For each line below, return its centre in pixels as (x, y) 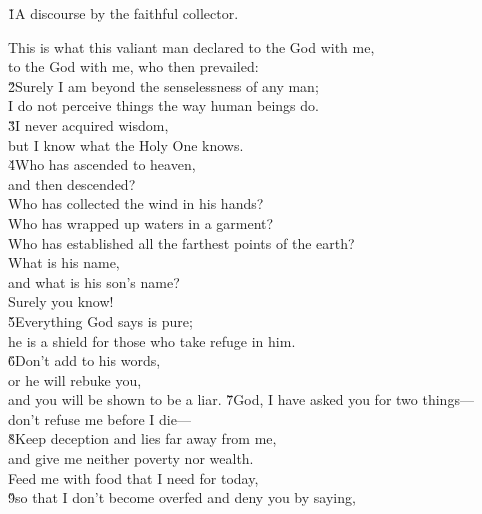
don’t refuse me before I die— (99, 418)
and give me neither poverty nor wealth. (131, 458)
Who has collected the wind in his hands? (136, 203)
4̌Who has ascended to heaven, (102, 164)
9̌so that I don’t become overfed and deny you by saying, (182, 497)
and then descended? (72, 183)
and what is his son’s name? (94, 281)
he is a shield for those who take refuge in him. (152, 340)
